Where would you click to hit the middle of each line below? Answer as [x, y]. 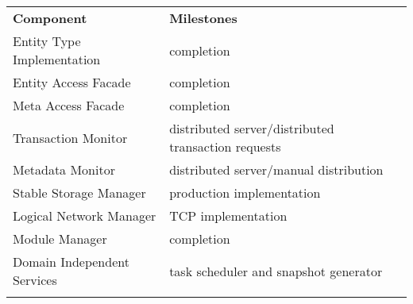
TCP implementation [228, 215]
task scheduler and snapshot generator [276, 271]
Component [50, 18]
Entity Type [47, 41]
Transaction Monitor [70, 137]
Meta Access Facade [69, 105]
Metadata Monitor [64, 169]
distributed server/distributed [252, 128]
